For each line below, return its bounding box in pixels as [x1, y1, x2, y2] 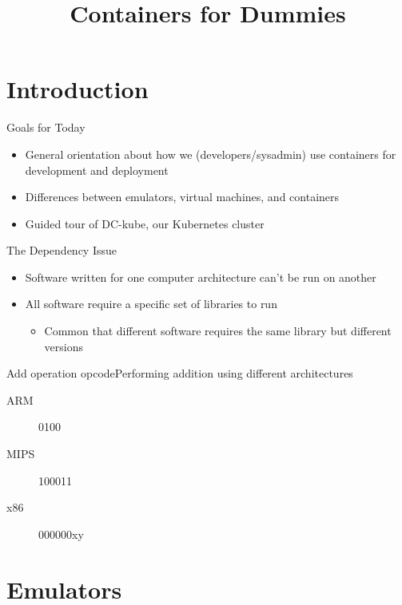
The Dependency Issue [6, 242, 117, 259]
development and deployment [25, 161, 169, 178]
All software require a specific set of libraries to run [25, 295, 277, 312]
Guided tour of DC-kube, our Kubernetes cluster [25, 215, 265, 231]
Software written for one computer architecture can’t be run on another [25, 268, 376, 285]
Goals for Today [6, 119, 86, 136]
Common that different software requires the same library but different [44, 322, 392, 339]
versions [44, 338, 84, 354]
